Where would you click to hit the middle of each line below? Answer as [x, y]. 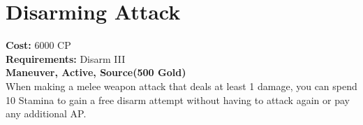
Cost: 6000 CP [38, 45]
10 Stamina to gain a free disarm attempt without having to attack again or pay [178, 100]
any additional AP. [46, 113]
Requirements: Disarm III [66, 58]
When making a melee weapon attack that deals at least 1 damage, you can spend [181, 86]
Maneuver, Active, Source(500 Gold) [96, 72]
